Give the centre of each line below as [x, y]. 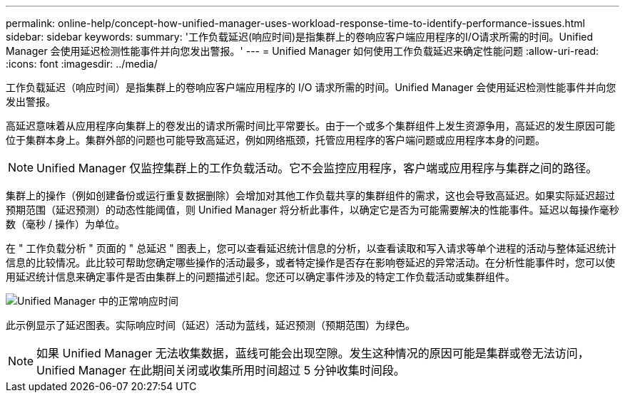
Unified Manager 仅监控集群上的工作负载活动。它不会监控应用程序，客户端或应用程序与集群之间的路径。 [317, 168]
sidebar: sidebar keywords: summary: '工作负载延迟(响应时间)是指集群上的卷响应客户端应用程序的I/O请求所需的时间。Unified [300, 37]
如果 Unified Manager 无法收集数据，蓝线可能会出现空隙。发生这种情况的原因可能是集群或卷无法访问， [313, 353]
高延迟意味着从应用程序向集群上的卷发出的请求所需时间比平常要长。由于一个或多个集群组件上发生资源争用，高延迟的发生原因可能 [310, 126]
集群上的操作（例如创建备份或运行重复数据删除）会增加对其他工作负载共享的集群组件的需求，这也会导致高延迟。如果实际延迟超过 [310, 195]
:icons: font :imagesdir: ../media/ [82, 64]
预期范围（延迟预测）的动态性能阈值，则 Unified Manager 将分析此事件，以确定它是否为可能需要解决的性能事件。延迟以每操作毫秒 [312, 210]
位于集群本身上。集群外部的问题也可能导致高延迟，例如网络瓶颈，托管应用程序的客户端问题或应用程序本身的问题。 [275, 140]
